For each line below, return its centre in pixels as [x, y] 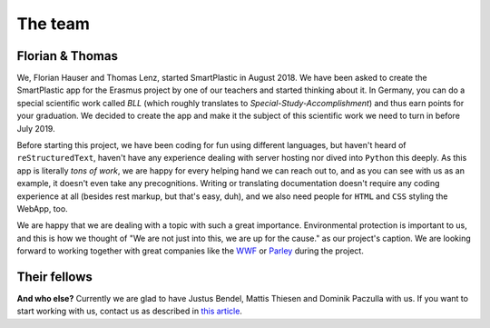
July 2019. [36, 128]
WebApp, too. [42, 208]
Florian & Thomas [67, 56]
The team [54, 24]
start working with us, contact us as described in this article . [129, 311]
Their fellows [54, 277]
